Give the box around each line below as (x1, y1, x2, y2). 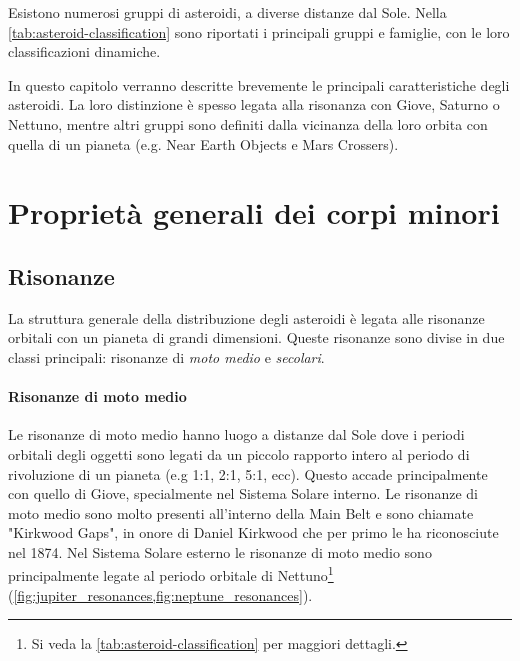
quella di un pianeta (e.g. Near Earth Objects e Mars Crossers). (8, 133, 399, 154)
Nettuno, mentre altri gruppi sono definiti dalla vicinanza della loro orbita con (8, 113, 488, 134)
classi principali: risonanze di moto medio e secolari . (8, 346, 325, 367)
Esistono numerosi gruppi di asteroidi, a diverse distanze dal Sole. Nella (8, 2, 447, 22)
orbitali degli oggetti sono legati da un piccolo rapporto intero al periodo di (8, 443, 470, 464)
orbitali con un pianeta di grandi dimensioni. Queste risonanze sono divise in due (8, 327, 505, 348)
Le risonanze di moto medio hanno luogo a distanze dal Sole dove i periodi (8, 424, 465, 445)
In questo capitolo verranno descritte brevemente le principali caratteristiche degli (8, 74, 510, 95)
